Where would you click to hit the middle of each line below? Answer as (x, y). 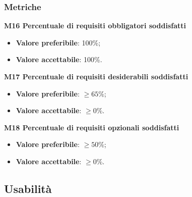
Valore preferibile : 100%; (58, 42)
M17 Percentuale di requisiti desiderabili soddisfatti (96, 76)
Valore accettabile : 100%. (59, 59)
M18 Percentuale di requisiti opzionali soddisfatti (92, 127)
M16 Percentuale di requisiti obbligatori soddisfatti (95, 26)
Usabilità (28, 188)
